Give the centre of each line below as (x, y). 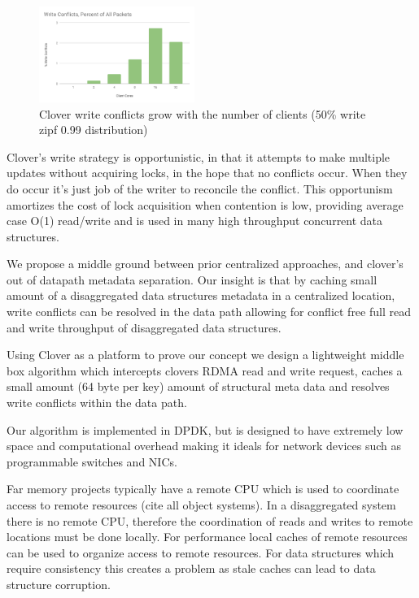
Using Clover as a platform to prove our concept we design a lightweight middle (205, 355)
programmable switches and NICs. (92, 461)
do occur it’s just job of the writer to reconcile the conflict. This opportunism (200, 188)
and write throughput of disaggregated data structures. (144, 327)
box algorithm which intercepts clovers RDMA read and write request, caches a (205, 370)
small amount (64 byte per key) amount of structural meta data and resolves (198, 386)
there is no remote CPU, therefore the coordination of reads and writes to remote (210, 520)
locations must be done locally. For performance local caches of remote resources (207, 537)
